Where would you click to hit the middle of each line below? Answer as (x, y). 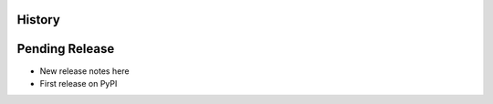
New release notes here (84, 71)
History (39, 20)
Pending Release (66, 49)
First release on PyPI (79, 83)
